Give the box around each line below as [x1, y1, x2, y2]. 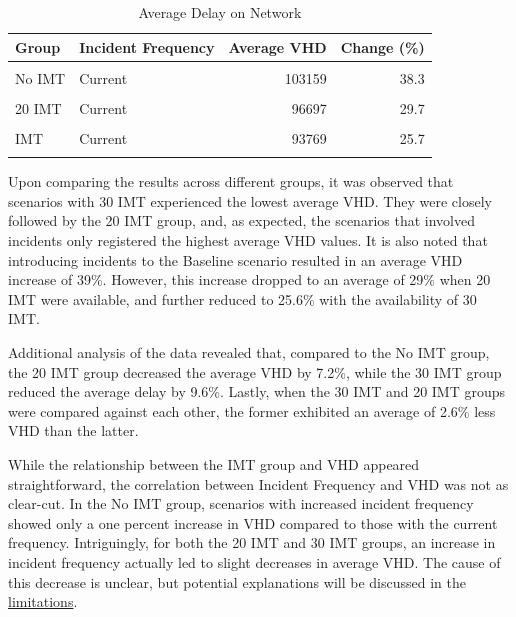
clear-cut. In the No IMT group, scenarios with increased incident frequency [8, 493, 474, 514]
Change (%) [340, 36, 425, 57]
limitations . [8, 591, 78, 612]
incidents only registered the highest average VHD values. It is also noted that [8, 230, 488, 250]
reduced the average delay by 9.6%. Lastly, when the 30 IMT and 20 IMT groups [8, 381, 506, 402]
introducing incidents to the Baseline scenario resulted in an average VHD [8, 249, 463, 270]
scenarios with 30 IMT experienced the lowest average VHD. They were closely [8, 190, 492, 211]
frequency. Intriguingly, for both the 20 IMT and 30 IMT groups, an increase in [8, 532, 496, 553]
